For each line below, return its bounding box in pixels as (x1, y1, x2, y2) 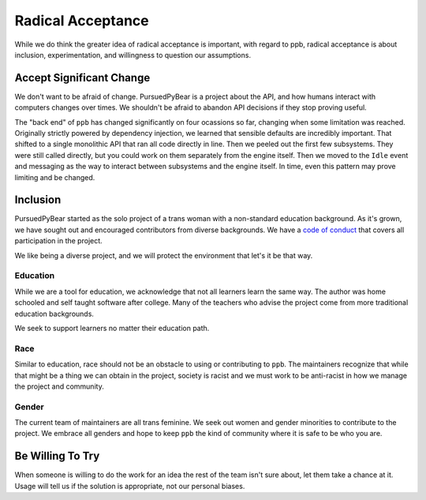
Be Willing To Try (14, 449, 100, 463)
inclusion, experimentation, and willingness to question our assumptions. (14, 50, 252, 59)
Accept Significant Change (14, 71, 151, 85)
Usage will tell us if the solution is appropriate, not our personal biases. (14, 481, 245, 491)
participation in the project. (14, 236, 103, 246)
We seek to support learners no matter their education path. (14, 323, 210, 333)
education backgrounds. (14, 309, 95, 318)
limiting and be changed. (14, 172, 95, 182)
